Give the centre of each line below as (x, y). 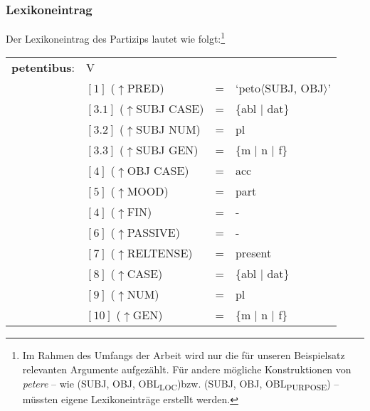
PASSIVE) (153, 233)
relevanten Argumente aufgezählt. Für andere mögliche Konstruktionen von (187, 369)
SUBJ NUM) (168, 129)
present (253, 253)
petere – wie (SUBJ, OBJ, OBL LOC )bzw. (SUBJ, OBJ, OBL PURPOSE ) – (181, 384)
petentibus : (43, 68)
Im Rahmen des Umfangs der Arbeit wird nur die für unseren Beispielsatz (184, 355)
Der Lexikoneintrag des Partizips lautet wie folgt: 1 (116, 37)
